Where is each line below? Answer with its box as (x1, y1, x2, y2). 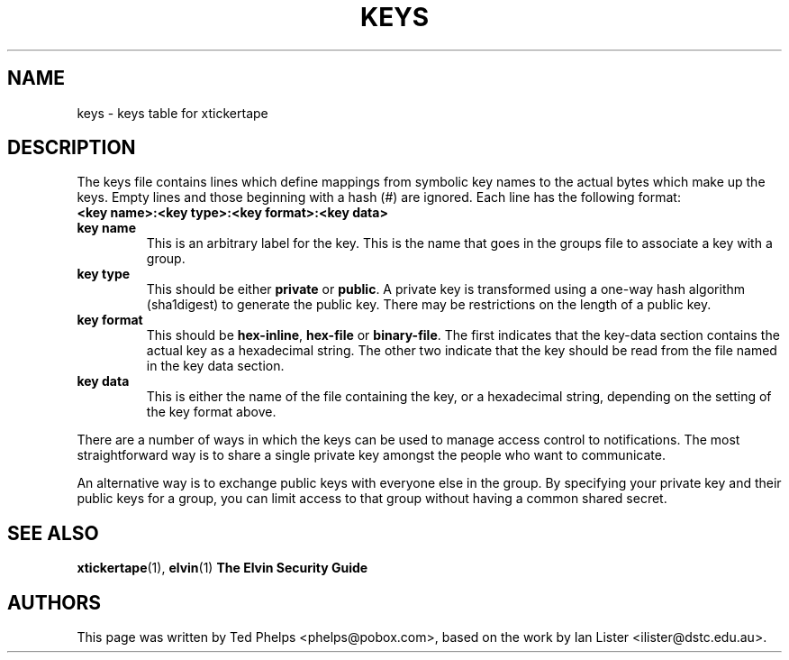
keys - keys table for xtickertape (77, 105, 268, 121)
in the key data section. (146, 358, 285, 374)
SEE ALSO (7, 521, 99, 545)
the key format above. (146, 404, 277, 420)
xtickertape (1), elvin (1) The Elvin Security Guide (77, 560, 368, 576)
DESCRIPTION (7, 136, 136, 160)
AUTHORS (7, 591, 102, 614)
